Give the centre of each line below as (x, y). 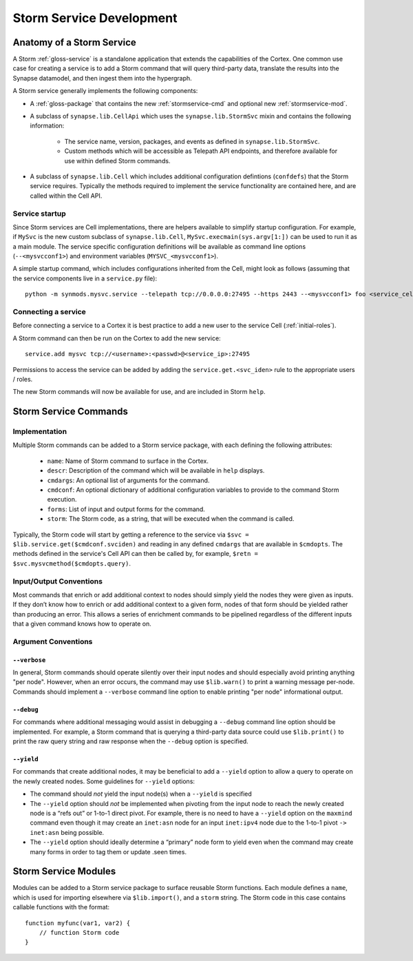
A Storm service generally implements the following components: (105, 91)
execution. (62, 499)
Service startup (40, 214)
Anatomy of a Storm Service (75, 42)
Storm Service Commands (71, 412)
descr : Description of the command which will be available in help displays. (156, 471)
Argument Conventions (53, 641)
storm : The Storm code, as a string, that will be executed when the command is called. (171, 519)
